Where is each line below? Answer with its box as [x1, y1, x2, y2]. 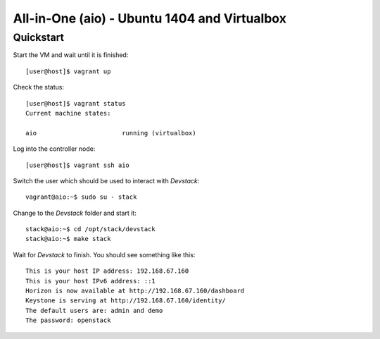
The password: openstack [25, 316, 111, 324]
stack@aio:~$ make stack [25, 235, 111, 243]
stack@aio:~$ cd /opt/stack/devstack [25, 226, 156, 233]
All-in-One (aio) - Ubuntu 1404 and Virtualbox [13, 11, 286, 26]
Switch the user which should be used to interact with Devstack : [13, 176, 200, 185]
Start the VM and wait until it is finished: [13, 51, 129, 59]
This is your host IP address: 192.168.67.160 [25, 267, 189, 275]
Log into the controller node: [13, 144, 96, 153]
